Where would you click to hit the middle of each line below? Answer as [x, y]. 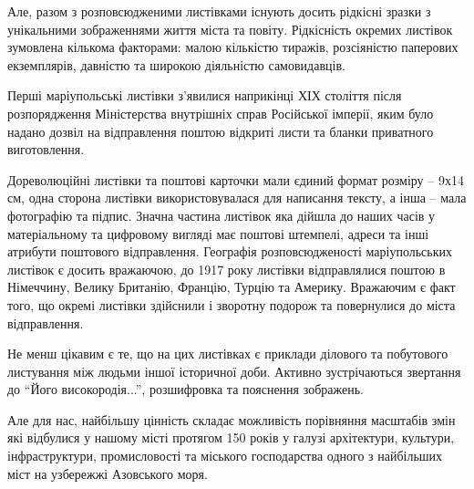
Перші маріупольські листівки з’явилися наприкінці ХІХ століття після [205, 95]
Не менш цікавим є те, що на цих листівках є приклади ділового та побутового [228, 354]
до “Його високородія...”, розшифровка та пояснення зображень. [185, 389]
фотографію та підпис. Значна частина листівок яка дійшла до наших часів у [222, 215]
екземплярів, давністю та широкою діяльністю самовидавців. [176, 64]
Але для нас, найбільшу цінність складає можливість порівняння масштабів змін [232, 419]
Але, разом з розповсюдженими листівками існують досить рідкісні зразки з [219, 11]
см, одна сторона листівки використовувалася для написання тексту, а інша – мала [237, 198]
